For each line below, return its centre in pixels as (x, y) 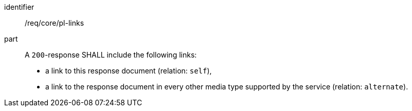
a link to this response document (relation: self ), (129, 71)
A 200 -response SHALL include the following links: (111, 55)
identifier (19, 7)
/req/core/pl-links (55, 23)
